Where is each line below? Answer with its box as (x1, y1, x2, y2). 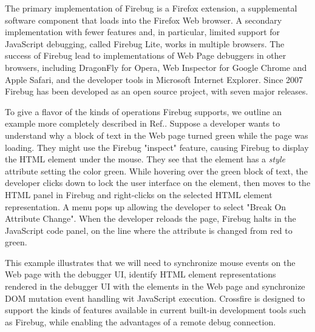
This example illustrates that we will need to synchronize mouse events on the (5, 256, 296, 268)
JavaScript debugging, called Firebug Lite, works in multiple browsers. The (5, 37, 285, 50)
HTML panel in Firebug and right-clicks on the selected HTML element (5, 188, 273, 201)
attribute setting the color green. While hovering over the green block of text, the (5, 164, 308, 177)
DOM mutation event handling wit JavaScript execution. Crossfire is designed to (5, 291, 305, 304)
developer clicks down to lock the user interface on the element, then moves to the (5, 176, 311, 189)
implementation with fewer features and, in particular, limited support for (5, 25, 280, 38)
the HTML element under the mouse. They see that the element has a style (5, 153, 285, 165)
